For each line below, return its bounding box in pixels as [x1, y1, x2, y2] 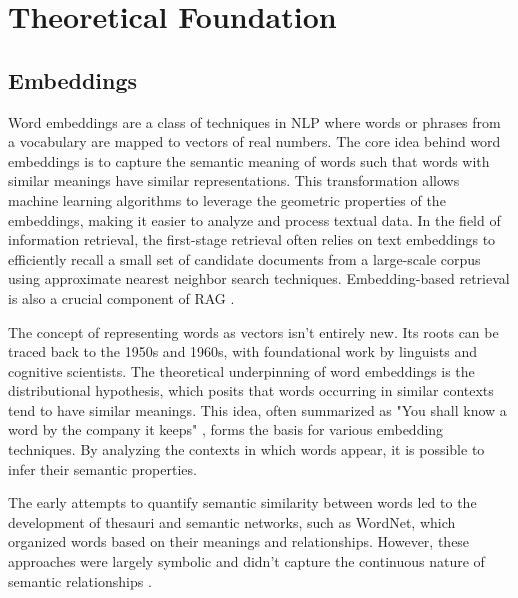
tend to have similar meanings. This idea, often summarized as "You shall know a [8, 399, 507, 420]
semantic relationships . [8, 570, 152, 591]
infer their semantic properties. [8, 458, 197, 479]
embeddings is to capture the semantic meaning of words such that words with [8, 150, 490, 171]
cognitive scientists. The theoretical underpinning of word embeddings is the [8, 360, 475, 381]
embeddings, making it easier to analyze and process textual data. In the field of [8, 209, 501, 230]
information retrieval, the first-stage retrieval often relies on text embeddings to [8, 229, 496, 250]
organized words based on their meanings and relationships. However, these [8, 531, 470, 552]
